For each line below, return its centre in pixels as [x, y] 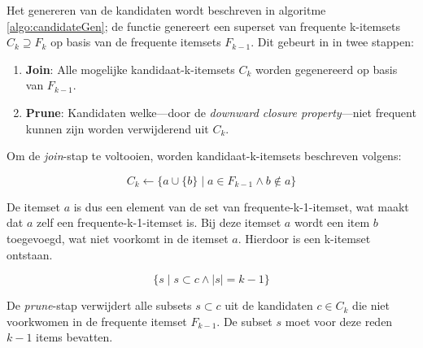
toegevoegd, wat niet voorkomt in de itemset [118, 238]
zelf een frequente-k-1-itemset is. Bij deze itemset [159, 222]
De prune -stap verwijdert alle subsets [99, 305]
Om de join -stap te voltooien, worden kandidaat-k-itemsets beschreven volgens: [204, 156]
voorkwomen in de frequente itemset [97, 321]
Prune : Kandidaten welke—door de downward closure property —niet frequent [221, 112]
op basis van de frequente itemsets [136, 42]
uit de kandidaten [269, 305]
